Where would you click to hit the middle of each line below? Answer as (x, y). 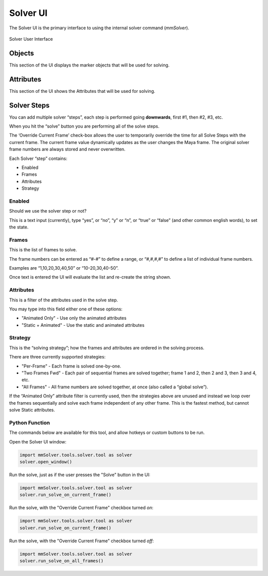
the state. (19, 227)
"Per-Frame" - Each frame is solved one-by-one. (71, 366)
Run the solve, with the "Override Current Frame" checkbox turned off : (81, 541)
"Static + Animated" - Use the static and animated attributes (83, 325)
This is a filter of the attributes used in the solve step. (64, 300)
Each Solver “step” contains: (38, 158)
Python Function (30, 423)
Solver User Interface (31, 39)
